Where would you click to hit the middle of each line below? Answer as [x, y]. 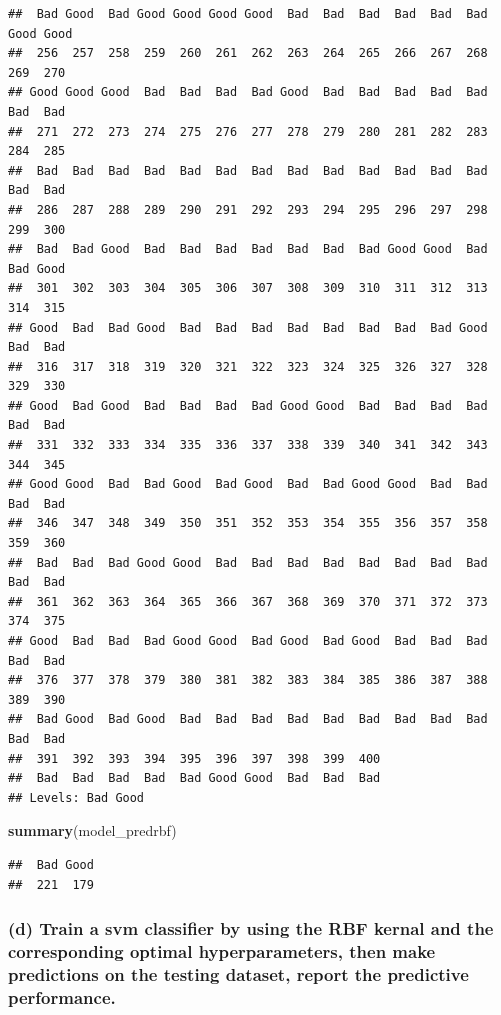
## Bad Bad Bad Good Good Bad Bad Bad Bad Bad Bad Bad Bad [248, 562]
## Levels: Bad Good [76, 797]
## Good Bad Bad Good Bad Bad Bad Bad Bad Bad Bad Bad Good [248, 327]
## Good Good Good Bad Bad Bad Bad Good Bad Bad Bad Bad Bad [248, 92]
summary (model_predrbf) [92, 830]
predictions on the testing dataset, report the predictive [238, 973]
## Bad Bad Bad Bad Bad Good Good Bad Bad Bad [194, 778]
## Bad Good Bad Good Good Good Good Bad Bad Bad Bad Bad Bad [248, 14]
